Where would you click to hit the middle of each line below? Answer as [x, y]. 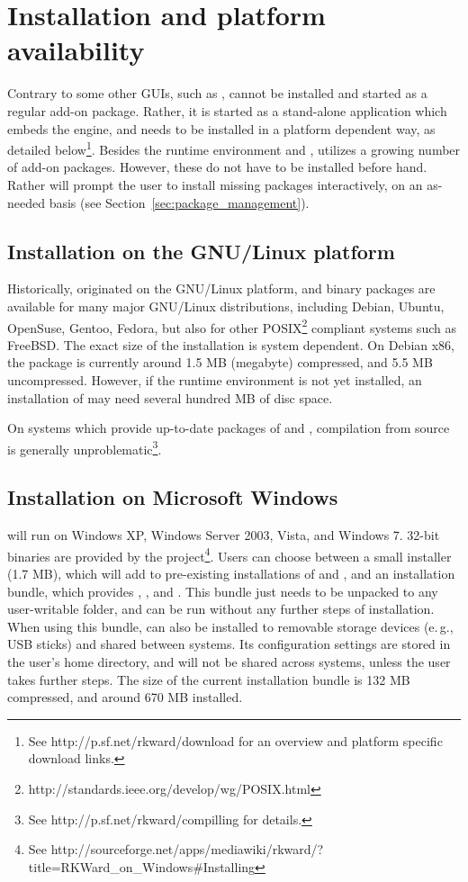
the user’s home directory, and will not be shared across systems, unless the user [229, 661]
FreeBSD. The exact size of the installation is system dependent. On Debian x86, [231, 344]
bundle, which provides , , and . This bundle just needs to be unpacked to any [223, 591]
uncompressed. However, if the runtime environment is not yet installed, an [215, 379]
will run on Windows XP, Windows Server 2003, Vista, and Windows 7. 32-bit [224, 535]
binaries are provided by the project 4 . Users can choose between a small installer [229, 554]
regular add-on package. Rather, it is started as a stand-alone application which [227, 110]
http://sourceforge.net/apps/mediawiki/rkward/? [187, 849]
